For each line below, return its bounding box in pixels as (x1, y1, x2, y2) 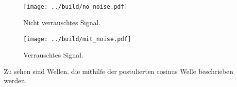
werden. (4, 75, 27, 86)
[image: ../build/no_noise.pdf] (23, 3, 128, 10)
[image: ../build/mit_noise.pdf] (23, 36, 131, 43)
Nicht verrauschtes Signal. (23, 17, 101, 27)
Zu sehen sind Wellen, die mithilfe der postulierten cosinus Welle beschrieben (4, 66, 233, 76)
